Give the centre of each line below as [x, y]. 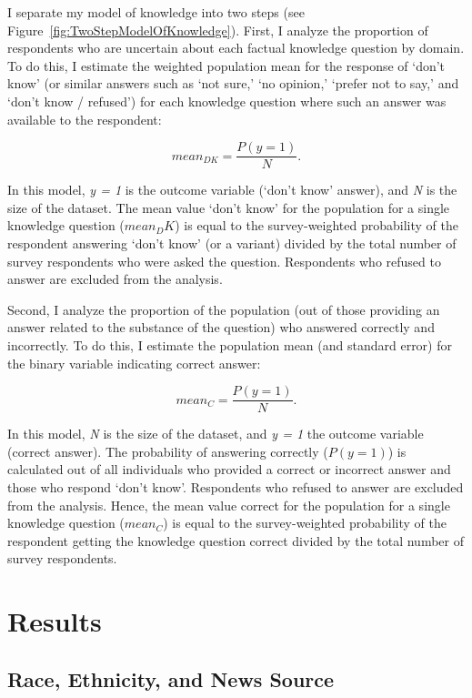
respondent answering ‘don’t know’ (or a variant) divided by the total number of [232, 243]
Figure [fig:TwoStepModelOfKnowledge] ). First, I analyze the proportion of [218, 30]
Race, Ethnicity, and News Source [171, 678]
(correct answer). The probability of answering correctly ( [168, 451]
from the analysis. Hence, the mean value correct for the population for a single [229, 505]
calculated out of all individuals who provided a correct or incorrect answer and [229, 469]
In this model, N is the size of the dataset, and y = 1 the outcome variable [216, 434]
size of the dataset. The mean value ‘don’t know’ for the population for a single [229, 207]
